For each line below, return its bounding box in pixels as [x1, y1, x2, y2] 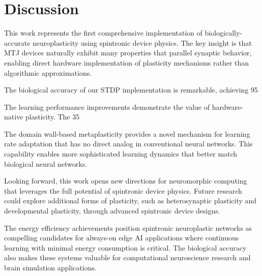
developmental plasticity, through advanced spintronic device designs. [4, 205, 220, 216]
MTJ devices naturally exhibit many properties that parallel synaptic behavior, [4, 47, 252, 58]
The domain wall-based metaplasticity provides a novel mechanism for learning [4, 128, 250, 139]
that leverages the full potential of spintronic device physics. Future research [4, 185, 242, 196]
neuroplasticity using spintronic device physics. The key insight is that [33, 37, 252, 48]
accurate [4, 37, 31, 48]
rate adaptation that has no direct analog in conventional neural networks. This [4, 138, 253, 149]
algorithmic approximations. [4, 67, 92, 78]
